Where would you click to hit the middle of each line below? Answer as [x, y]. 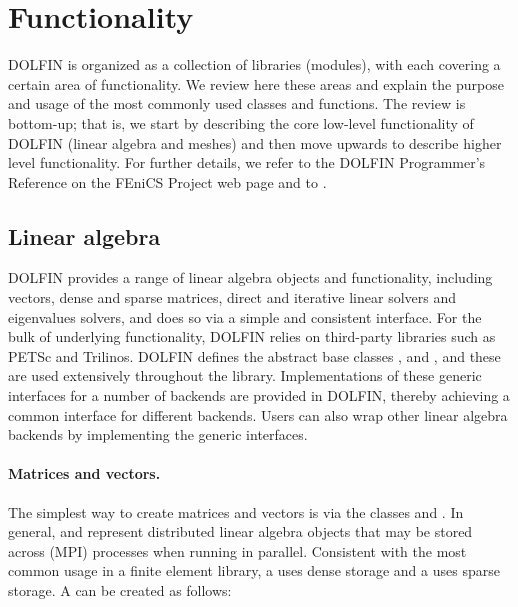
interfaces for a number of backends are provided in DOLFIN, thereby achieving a [259, 395]
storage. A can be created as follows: [120, 590]
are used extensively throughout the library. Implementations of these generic [245, 375]
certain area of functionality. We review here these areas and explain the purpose [256, 83]
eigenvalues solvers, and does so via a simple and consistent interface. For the [245, 316]
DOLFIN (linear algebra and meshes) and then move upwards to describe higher [255, 142]
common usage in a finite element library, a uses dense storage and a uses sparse [254, 570]
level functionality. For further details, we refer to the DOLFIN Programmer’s [247, 162]
